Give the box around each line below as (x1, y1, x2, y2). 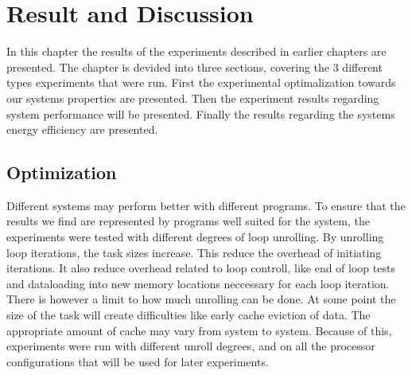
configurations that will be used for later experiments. (6, 353, 269, 369)
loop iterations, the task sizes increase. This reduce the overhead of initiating (6, 244, 382, 260)
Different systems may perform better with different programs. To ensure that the (6, 197, 406, 213)
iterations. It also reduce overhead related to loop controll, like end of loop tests (6, 260, 395, 276)
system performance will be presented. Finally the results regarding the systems (6, 105, 395, 122)
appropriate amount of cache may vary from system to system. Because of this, (6, 322, 392, 338)
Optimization (6, 160, 117, 185)
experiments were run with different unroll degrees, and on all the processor (6, 338, 375, 354)
